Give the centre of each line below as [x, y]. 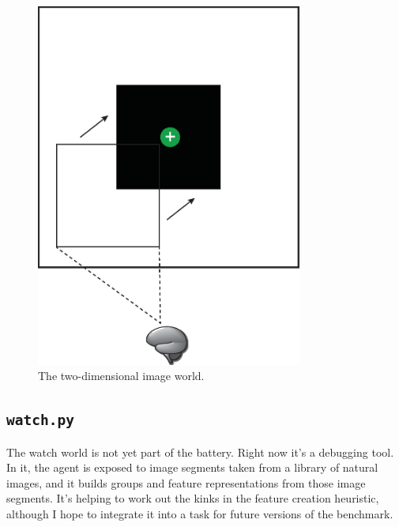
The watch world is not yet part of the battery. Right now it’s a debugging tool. [200, 452]
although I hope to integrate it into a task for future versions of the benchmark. [200, 513]
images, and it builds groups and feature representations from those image [186, 482]
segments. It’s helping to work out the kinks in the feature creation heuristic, [193, 498]
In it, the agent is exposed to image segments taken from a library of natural [192, 467]
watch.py [40, 420]
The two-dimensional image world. [121, 376]
